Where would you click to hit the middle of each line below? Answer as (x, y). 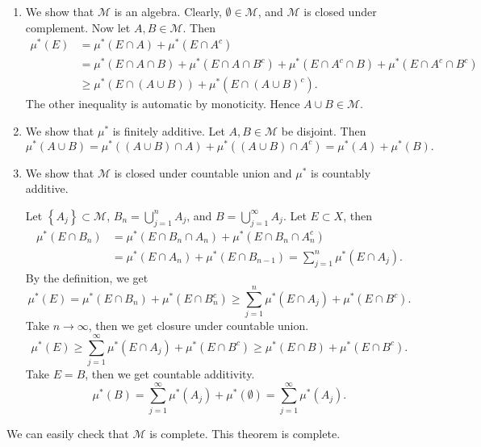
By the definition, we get (87, 277)
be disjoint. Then (324, 131)
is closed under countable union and (203, 172)
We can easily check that (68, 433)
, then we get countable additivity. (170, 374)
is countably (341, 172)
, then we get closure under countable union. (199, 326)
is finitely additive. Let (169, 131)
